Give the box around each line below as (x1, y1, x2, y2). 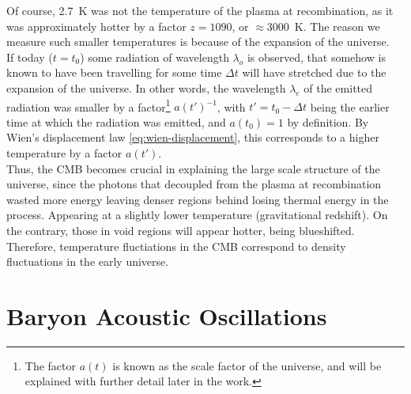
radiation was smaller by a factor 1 (6, 96, 171, 115)
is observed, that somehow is (247, 48, 386, 65)
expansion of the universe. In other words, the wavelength (6, 79, 286, 96)
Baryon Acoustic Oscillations (6, 299, 327, 331)
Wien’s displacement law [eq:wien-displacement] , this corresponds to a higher (6, 129, 379, 146)
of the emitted (304, 79, 373, 96)
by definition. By (287, 113, 369, 130)
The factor (25, 357, 77, 373)
